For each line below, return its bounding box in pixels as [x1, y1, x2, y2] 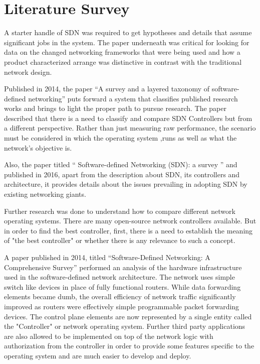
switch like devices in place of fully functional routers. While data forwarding [4, 281, 241, 292]
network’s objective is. [4, 142, 72, 153]
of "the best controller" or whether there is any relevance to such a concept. [4, 235, 235, 246]
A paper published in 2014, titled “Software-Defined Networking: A [4, 252, 210, 262]
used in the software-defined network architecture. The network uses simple [4, 272, 235, 282]
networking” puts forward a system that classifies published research [28, 93, 238, 103]
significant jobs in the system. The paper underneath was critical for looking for [4, 37, 249, 47]
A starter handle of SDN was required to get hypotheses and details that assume [4, 27, 252, 38]
